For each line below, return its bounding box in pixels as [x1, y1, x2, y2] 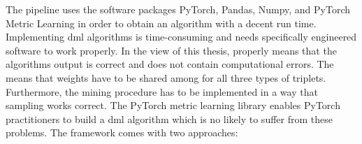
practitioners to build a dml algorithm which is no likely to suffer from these [6, 111, 333, 126]
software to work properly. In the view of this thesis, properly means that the [6, 43, 337, 57]
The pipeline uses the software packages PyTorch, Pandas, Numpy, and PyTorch [6, 2, 351, 16]
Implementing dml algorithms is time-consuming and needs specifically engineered [6, 29, 357, 44]
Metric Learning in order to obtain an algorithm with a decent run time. [6, 15, 317, 30]
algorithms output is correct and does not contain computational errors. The [6, 57, 334, 71]
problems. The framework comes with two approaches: [6, 125, 238, 140]
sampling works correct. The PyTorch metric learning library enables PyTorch [6, 98, 340, 113]
